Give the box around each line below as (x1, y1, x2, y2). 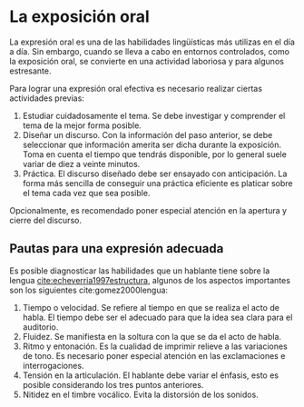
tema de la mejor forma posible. (22, 120, 142, 131)
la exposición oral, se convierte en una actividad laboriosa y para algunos (9, 55, 284, 66)
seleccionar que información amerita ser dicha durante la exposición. (22, 139, 282, 150)
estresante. (9, 65, 52, 76)
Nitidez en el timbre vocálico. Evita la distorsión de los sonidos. (22, 389, 259, 400)
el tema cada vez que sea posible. (22, 187, 151, 198)
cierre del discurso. (9, 214, 82, 225)
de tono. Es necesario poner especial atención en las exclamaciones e (22, 350, 286, 361)
